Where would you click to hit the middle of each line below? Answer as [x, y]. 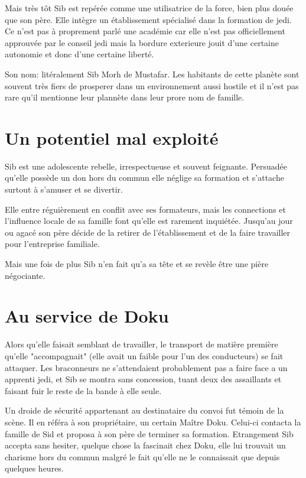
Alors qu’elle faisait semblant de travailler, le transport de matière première [141, 344]
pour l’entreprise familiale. [52, 244]
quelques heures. [34, 468]
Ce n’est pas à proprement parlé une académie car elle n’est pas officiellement [145, 31]
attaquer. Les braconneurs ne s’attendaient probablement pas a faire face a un [146, 367]
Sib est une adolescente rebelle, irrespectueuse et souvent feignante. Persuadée [146, 166]
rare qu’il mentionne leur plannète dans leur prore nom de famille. [125, 97]
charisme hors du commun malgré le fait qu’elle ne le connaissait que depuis [142, 456]
